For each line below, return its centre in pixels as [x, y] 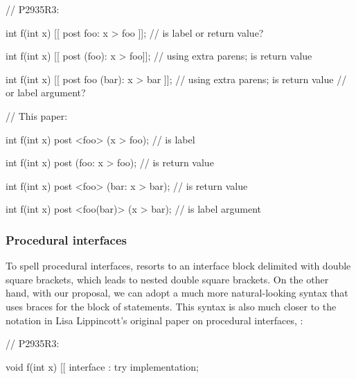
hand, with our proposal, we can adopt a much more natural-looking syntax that [177, 293]
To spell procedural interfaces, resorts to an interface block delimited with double [178, 266]
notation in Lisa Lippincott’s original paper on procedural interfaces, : [154, 320]
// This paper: [37, 115]
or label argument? [46, 92]
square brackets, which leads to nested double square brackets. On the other [167, 279]
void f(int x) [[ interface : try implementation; [102, 366]
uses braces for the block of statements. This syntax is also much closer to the [171, 306]
